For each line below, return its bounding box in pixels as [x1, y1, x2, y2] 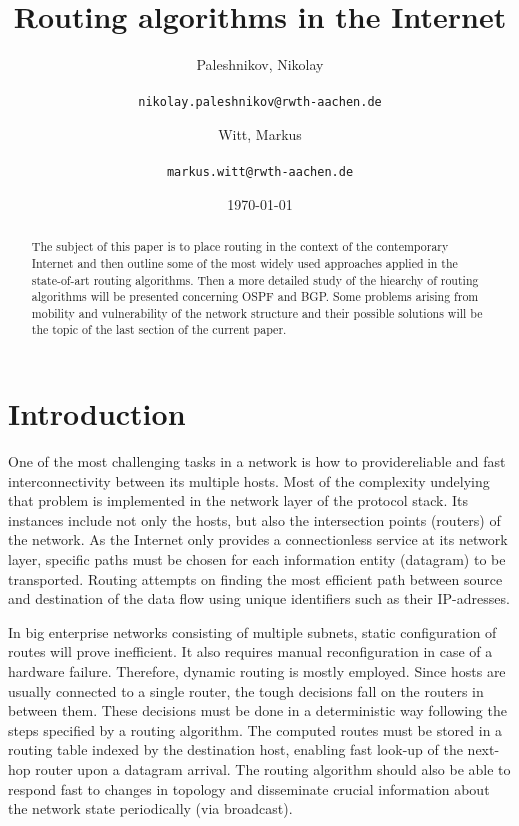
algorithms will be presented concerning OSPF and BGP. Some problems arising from [31, 288, 479, 305]
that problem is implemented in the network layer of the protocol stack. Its [8, 490, 469, 511]
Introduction [8, 393, 186, 434]
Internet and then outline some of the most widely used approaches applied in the [31, 254, 458, 271]
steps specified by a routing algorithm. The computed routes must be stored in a [8, 719, 503, 740]
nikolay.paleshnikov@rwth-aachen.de [138, 95, 382, 110]
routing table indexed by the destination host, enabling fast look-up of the [8, 739, 463, 760]
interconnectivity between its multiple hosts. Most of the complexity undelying [8, 470, 490, 491]
